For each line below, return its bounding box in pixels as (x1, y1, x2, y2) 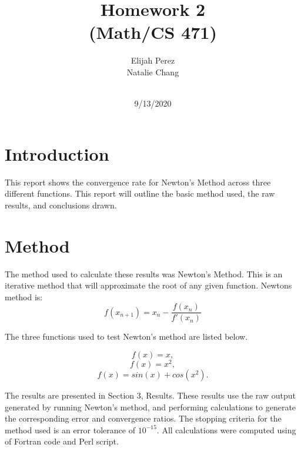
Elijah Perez (131, 54, 175, 67)
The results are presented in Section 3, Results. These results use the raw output (5, 389, 296, 402)
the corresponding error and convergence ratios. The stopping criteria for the (5, 412, 282, 425)
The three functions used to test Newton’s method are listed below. (5, 330, 248, 343)
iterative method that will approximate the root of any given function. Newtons (5, 279, 292, 291)
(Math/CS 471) (89, 20, 217, 44)
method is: (5, 290, 43, 303)
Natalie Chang (126, 65, 179, 78)
